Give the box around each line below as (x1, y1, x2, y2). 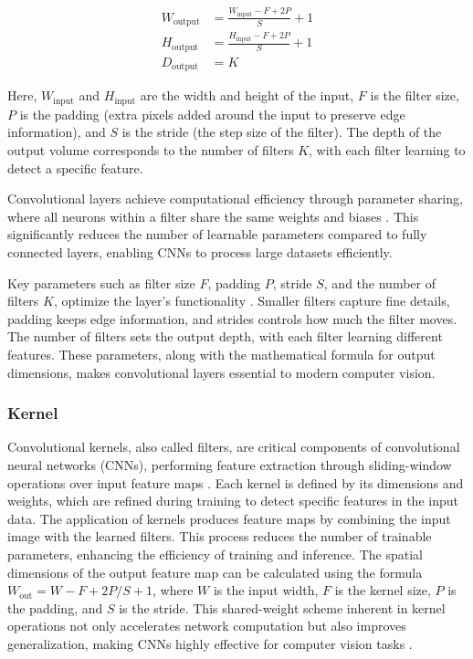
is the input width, (213, 581, 319, 600)
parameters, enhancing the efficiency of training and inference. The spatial (7, 544, 423, 563)
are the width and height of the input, (140, 86, 354, 105)
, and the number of (323, 273, 436, 292)
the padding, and (7, 598, 103, 617)
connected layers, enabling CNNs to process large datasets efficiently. (7, 242, 393, 261)
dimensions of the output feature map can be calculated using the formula (7, 562, 423, 581)
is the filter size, (370, 86, 459, 105)
